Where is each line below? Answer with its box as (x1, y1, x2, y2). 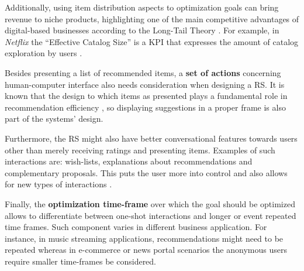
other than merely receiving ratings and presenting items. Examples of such (5, 143, 275, 156)
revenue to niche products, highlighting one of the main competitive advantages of (5, 12, 299, 25)
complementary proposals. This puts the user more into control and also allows (5, 166, 288, 179)
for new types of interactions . (5, 178, 112, 190)
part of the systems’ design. (5, 112, 103, 125)
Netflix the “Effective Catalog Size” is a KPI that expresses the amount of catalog (5, 35, 299, 47)
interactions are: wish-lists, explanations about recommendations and (5, 155, 253, 167)
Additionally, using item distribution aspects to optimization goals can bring (5, 1, 279, 13)
